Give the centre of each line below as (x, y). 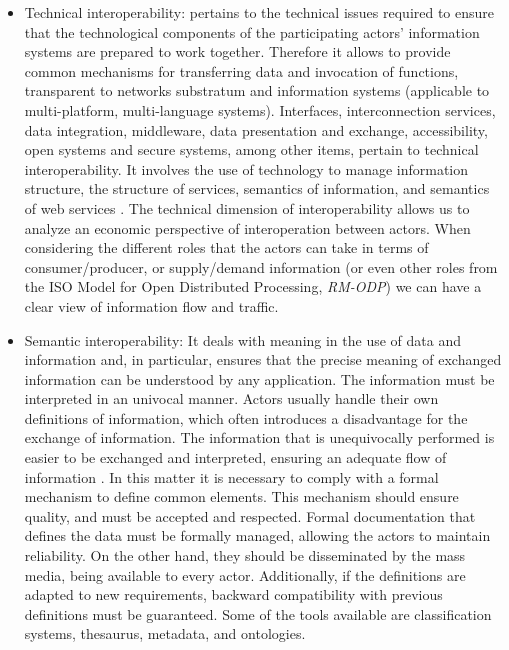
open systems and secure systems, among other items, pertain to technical (251, 149)
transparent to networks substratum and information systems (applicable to (257, 90)
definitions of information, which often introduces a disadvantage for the (246, 417)
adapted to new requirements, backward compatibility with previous (233, 594)
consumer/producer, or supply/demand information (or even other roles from (261, 266)
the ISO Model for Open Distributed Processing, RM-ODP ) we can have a (253, 286)
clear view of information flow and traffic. (151, 305)
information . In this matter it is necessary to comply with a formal (231, 476)
